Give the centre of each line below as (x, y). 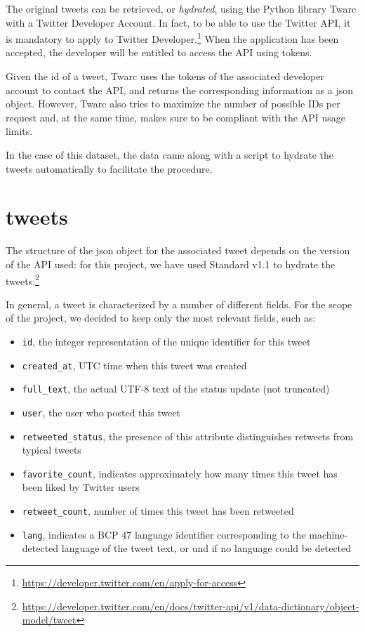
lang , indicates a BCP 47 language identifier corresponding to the (164, 534)
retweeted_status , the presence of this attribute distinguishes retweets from (188, 436)
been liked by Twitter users (81, 487)
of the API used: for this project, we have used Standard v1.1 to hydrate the (171, 264)
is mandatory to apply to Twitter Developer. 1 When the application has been (172, 38)
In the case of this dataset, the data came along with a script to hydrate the (170, 154)
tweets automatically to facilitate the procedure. (109, 168)
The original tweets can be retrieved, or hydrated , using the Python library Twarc (181, 8)
